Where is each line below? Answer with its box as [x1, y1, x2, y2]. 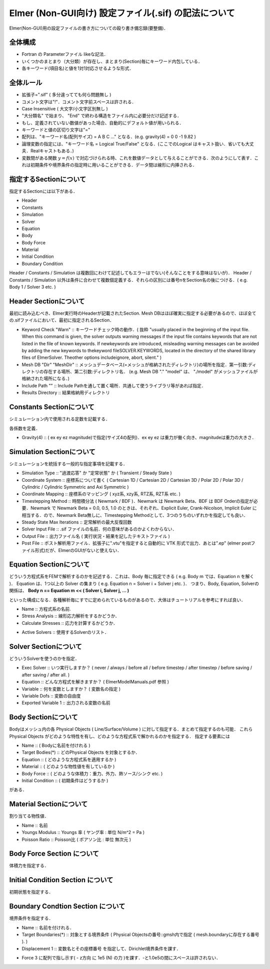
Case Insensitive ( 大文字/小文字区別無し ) [21, 105, 108, 111]
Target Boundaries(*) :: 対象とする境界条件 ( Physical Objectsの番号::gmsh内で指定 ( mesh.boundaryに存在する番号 [21, 931, 259, 938]
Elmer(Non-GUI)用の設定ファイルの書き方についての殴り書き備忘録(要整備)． [9, 25, 168, 31]
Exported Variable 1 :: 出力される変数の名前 [21, 700, 110, 706]
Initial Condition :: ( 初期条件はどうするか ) [21, 778, 108, 784]
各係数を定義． [9, 425, 40, 431]
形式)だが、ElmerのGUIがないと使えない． [34, 547, 122, 553]
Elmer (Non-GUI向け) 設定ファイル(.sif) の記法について [9, 8, 235, 19]
